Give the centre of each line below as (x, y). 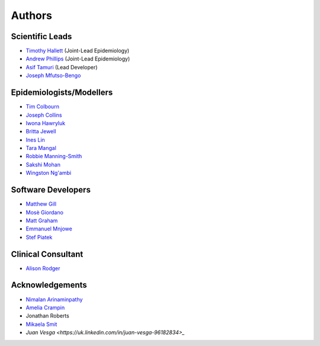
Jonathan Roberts (47, 316)
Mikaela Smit (41, 324)
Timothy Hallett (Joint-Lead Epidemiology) (78, 51)
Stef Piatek (39, 237)
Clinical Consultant (47, 254)
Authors (32, 15)
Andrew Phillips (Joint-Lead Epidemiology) (78, 59)
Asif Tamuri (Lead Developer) (62, 67)
